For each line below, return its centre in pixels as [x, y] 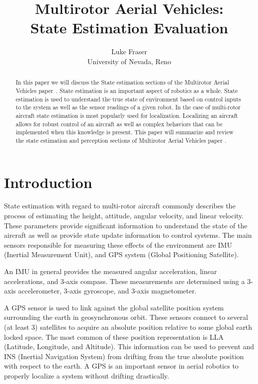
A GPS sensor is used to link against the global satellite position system [114, 307]
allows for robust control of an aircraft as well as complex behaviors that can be [119, 124]
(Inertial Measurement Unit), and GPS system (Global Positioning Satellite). [122, 254]
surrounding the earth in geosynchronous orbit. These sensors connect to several [126, 317]
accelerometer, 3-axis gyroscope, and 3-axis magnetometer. [107, 291]
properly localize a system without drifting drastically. [87, 375]
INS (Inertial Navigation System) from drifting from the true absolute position [124, 356]
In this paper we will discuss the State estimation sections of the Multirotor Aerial [122, 82]
